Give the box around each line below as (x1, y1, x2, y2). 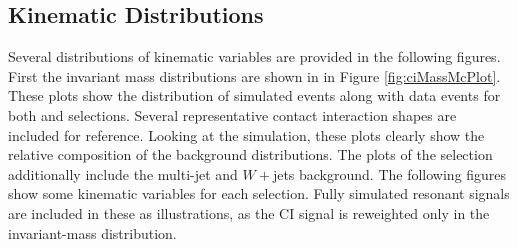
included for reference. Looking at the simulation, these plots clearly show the (8, 124, 485, 145)
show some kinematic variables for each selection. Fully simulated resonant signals (8, 183, 510, 204)
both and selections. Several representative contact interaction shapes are (8, 104, 457, 125)
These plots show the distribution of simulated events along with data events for (8, 85, 501, 106)
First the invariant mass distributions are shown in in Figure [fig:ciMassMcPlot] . (8, 65, 501, 86)
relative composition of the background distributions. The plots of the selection (8, 144, 493, 165)
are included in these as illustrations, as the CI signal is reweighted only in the (8, 202, 490, 223)
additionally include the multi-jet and (8, 163, 238, 184)
